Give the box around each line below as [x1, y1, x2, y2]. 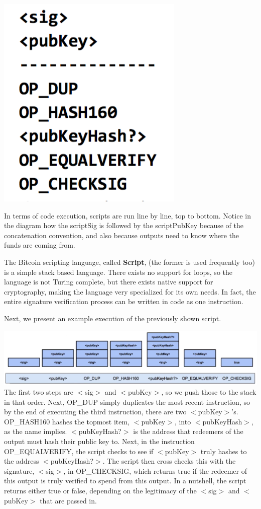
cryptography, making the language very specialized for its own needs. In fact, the [4, 286, 256, 297]
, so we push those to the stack [161, 387, 256, 397]
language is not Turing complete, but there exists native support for [4, 276, 213, 287]
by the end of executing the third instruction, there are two [4, 406, 187, 417]
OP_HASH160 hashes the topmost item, [4, 416, 130, 426]
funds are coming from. [4, 240, 75, 250]
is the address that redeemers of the [133, 426, 243, 437]
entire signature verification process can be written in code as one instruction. [4, 296, 243, 307]
